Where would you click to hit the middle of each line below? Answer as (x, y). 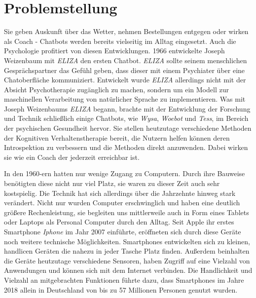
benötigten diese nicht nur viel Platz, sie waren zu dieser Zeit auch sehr (112, 183)
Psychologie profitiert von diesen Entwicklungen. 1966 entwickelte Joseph (114, 51)
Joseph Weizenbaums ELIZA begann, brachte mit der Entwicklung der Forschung (127, 108)
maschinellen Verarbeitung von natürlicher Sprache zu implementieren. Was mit (125, 99)
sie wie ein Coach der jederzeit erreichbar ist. (72, 157)
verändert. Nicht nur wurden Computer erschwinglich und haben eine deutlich (122, 203)
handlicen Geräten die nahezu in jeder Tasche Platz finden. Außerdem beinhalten (127, 251)
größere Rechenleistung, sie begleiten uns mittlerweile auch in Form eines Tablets (127, 212)
